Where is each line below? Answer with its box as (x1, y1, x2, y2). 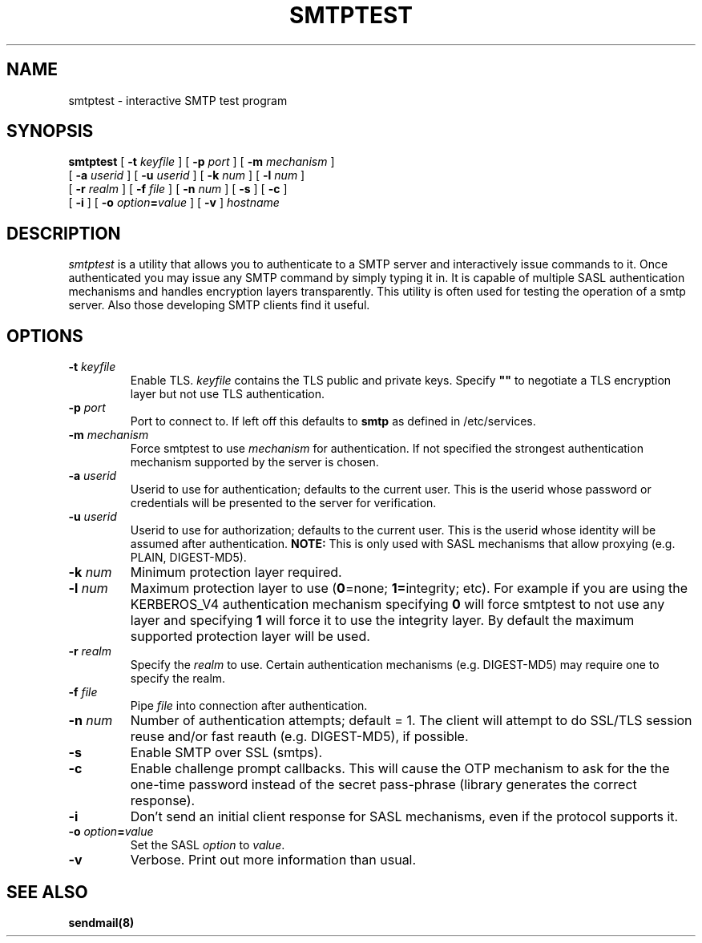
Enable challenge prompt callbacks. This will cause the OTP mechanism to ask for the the (130, 760, 670, 777)
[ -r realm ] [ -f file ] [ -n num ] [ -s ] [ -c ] (68, 182, 288, 196)
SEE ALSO (6, 881, 88, 902)
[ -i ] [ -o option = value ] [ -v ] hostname (68, 195, 280, 210)
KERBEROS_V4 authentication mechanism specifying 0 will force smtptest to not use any (130, 596, 665, 613)
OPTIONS (6, 325, 83, 346)
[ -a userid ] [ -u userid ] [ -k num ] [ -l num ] (68, 168, 305, 183)
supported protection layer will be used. (130, 628, 370, 645)
